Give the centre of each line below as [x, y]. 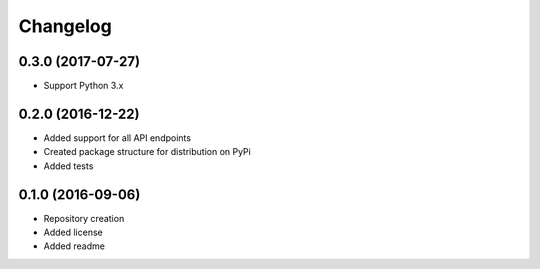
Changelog [65, 26]
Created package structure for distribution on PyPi [147, 152]
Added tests [68, 166]
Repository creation [84, 218]
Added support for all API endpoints [117, 137]
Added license [73, 232]
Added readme [74, 246]
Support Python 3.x [83, 86]
